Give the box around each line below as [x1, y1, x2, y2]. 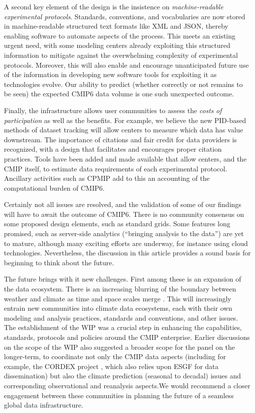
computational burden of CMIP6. [4, 182, 105, 193]
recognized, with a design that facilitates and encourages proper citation [4, 144, 222, 154]
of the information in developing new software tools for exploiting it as [4, 69, 217, 80]
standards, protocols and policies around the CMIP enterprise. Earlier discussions [4, 332, 250, 342]
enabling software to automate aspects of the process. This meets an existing [4, 30, 236, 41]
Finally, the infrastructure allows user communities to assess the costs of [4, 105, 222, 115]
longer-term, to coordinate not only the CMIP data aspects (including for [4, 351, 226, 362]
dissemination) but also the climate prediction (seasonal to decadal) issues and [4, 371, 241, 381]
